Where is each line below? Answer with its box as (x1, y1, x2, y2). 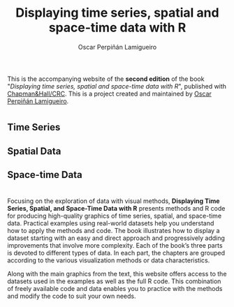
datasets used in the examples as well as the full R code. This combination (7, 277, 221, 285)
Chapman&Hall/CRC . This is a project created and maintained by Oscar (7, 89, 212, 98)
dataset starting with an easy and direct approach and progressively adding (7, 234, 226, 242)
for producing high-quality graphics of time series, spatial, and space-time (7, 211, 222, 220)
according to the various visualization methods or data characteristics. (7, 256, 210, 264)
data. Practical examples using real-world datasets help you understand (7, 219, 214, 227)
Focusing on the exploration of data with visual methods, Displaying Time (7, 197, 220, 205)
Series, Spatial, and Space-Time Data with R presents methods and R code (7, 204, 226, 213)
